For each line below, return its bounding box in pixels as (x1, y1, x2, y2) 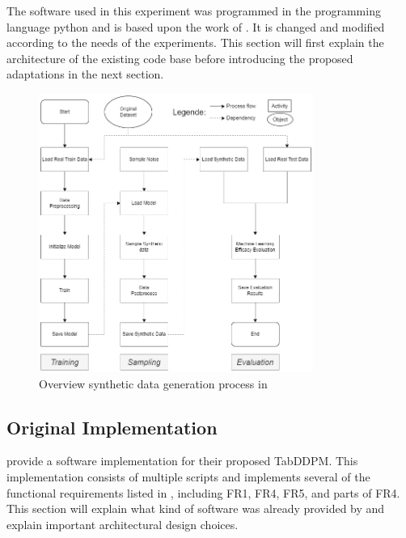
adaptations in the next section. (6, 66, 164, 83)
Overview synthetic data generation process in (39, 375, 268, 392)
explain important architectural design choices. (6, 515, 239, 532)
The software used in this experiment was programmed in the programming (6, 2, 381, 19)
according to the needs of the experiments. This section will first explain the (6, 34, 384, 51)
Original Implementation (6, 414, 218, 439)
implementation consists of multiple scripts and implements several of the (6, 468, 370, 485)
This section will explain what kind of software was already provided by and (6, 500, 385, 517)
